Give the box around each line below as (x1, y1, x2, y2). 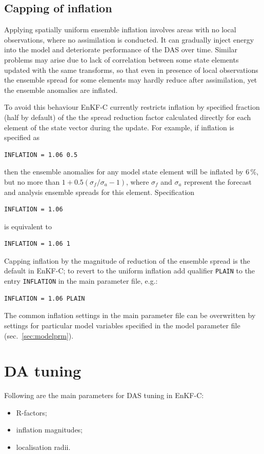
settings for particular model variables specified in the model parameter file (4, 320, 240, 330)
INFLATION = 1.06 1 (4, 240, 70, 248)
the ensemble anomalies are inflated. (4, 84, 118, 95)
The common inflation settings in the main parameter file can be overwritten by (4, 310, 256, 321)
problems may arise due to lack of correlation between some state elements (4, 54, 239, 65)
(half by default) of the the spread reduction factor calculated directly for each (4, 111, 251, 122)
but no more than (4, 176, 60, 187)
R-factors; (16, 407, 47, 418)
